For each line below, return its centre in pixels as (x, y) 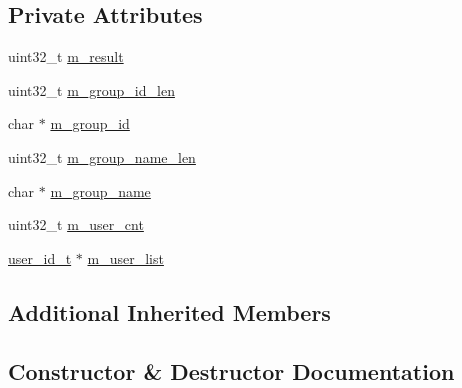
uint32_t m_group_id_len (91, 89)
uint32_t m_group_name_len (102, 156)
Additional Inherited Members (169, 311)
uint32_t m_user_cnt (76, 224)
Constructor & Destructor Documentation (231, 370)
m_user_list (125, 257)
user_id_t (40, 257)
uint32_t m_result (66, 56)
